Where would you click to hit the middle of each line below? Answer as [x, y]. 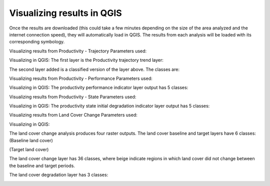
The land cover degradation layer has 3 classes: [59, 175]
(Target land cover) [29, 150]
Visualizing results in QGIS [65, 13]
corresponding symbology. [37, 42]
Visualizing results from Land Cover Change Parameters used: [73, 115]
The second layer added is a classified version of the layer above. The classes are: [94, 69]
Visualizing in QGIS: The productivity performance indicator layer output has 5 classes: [99, 88]
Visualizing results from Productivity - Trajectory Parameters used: [78, 51]
